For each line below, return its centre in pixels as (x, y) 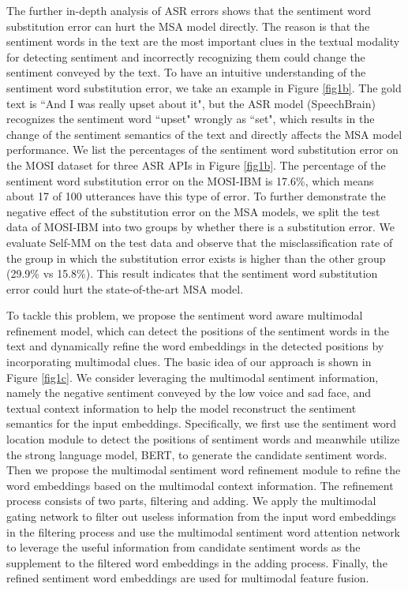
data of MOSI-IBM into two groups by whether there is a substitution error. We (200, 227)
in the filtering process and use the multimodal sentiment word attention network (204, 531)
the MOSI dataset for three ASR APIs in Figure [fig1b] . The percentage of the (196, 165)
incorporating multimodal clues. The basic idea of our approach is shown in (189, 362)
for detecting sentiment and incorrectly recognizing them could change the (186, 56)
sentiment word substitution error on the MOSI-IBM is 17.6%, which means (190, 180)
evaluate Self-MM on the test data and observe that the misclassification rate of (200, 242)
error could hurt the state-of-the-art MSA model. (125, 288)
